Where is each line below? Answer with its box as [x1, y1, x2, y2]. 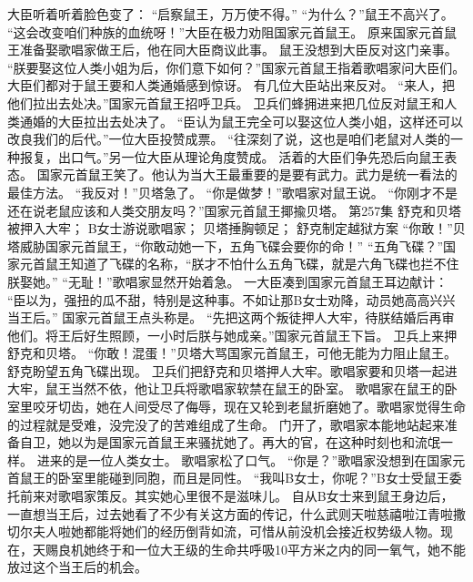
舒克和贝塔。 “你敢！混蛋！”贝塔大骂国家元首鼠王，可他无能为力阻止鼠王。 [7, 343, 457, 362]
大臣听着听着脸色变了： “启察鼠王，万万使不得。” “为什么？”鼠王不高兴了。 [7, 5, 454, 23]
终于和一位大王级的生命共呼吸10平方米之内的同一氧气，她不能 [96, 539, 466, 558]
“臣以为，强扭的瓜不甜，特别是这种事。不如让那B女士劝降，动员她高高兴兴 [7, 290, 456, 309]
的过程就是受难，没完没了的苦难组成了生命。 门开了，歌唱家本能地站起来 [7, 414, 445, 434]
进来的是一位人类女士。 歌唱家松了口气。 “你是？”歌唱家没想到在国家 [36, 450, 453, 469]
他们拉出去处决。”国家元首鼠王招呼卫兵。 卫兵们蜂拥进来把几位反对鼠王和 [7, 93, 445, 112]
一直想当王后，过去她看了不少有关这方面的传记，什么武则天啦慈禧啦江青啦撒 [7, 504, 466, 523]
